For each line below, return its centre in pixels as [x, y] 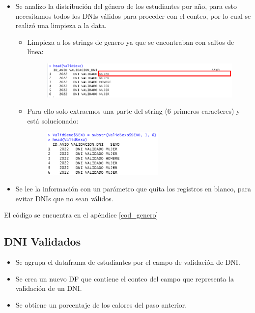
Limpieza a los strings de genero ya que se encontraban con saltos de [131, 42]
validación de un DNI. [49, 288]
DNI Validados [42, 241]
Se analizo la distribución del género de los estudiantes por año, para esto [126, 6]
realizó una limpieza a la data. [61, 25]
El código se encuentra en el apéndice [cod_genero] [81, 215]
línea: [35, 51]
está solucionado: [53, 120]
